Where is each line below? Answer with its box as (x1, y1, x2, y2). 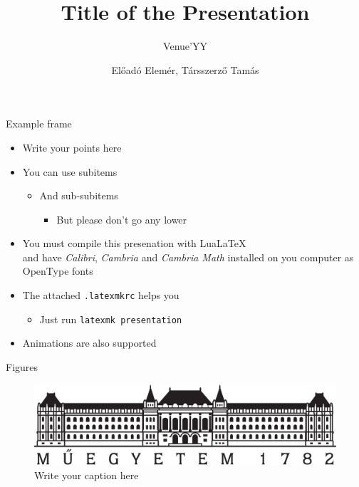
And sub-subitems (39, 188, 118, 203)
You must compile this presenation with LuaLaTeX (22, 236, 246, 251)
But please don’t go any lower (56, 211, 187, 226)
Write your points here (22, 140, 122, 155)
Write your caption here (34, 467, 139, 482)
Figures (6, 359, 38, 374)
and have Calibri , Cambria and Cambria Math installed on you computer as (22, 249, 354, 264)
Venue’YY (163, 38, 207, 53)
